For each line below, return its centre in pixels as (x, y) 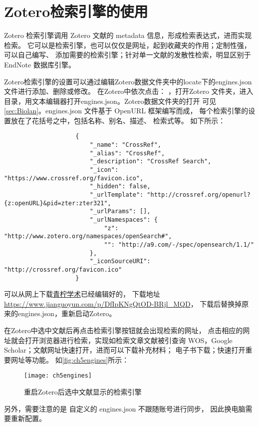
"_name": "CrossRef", (125, 145)
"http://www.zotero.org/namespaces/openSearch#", (88, 236)
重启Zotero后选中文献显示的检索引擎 (83, 392)
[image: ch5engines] (58, 376)
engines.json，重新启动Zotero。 (67, 313)
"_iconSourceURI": (120, 261)
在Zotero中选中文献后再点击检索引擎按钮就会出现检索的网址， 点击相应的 (124, 330)
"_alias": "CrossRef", (127, 153)
